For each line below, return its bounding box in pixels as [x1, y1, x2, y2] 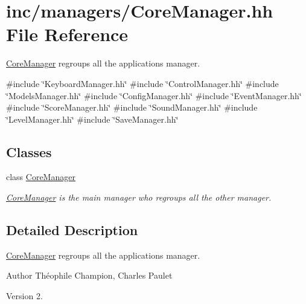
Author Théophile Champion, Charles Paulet [6, 269, 173, 282]
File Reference [6, 22, 129, 47]
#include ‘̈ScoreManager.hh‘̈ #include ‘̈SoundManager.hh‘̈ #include [6, 101, 258, 114]
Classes [6, 142, 52, 161]
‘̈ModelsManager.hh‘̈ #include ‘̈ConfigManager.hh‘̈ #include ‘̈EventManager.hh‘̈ [6, 89, 302, 102]
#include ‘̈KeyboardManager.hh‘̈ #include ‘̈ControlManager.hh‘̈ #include [6, 77, 279, 89]
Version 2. [6, 289, 43, 302]
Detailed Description [6, 221, 138, 239]
